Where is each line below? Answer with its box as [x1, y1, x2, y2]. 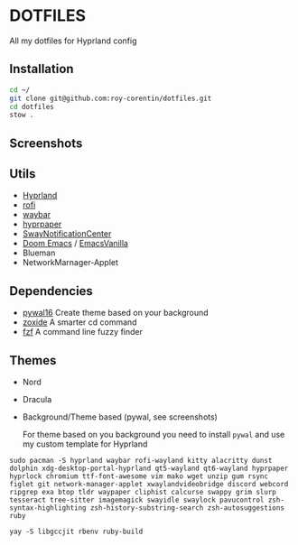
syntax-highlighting [9, 503, 88, 513]
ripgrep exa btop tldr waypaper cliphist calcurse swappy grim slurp [9, 488, 277, 497]
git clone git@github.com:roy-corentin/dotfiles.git [9, 94, 212, 103]
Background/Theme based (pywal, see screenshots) [22, 411, 219, 422]
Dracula [22, 394, 52, 405]
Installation [9, 61, 74, 77]
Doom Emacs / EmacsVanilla [22, 238, 129, 249]
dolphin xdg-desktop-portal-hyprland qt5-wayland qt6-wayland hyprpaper [9, 464, 289, 474]
